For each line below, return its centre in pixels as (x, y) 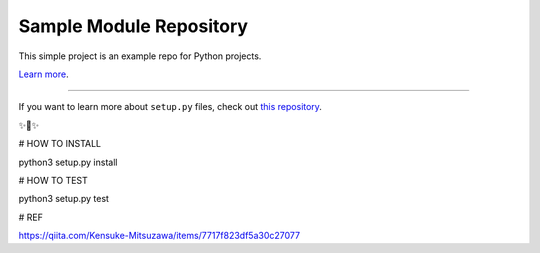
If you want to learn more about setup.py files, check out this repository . (170, 107)
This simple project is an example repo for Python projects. (140, 56)
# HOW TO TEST (53, 180)
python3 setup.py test (64, 199)
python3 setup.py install (68, 162)
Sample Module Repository (133, 26)
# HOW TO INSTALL (60, 144)
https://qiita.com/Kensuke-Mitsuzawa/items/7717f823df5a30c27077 (159, 236)
